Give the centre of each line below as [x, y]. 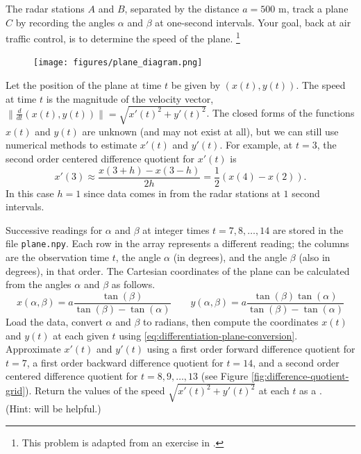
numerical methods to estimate [72, 145]
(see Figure [225, 376]
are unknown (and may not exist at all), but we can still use [210, 131]
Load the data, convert [54, 321]
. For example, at [256, 145]
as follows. [133, 284]
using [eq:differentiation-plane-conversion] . [208, 335]
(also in [314, 257]
